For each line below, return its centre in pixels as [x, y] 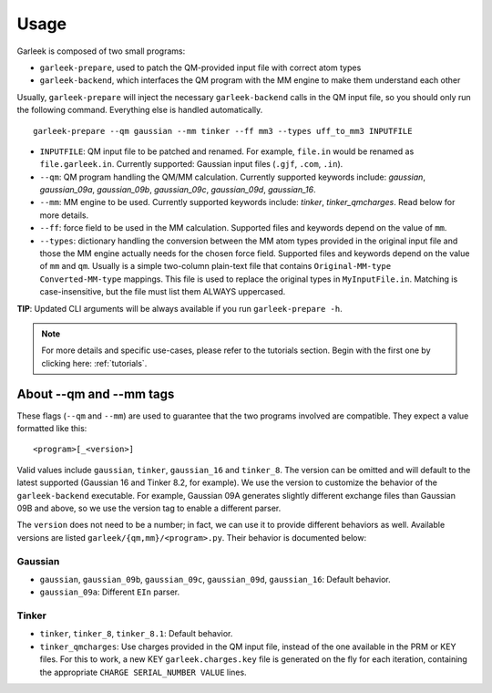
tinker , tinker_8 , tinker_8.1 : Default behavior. [136, 634]
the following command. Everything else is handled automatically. [140, 110]
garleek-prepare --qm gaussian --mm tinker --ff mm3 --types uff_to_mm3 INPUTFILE [223, 131]
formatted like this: [52, 429]
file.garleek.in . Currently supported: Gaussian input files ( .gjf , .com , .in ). [191, 164]
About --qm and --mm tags [96, 393]
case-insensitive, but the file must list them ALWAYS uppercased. [163, 292]
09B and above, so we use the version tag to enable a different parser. [149, 508]
